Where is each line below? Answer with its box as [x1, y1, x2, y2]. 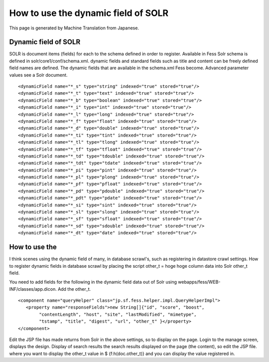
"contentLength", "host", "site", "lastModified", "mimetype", [39, 312, 197, 317]
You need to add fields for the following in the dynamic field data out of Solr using [9, 279, 177, 285]
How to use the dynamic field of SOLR [9, 7, 169, 18]
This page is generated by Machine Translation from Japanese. [9, 25, 139, 31]
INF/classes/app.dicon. [9, 286, 57, 292]
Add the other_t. [57, 286, 91, 292]
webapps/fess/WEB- [177, 279, 221, 285]
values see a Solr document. [9, 72, 68, 78]
